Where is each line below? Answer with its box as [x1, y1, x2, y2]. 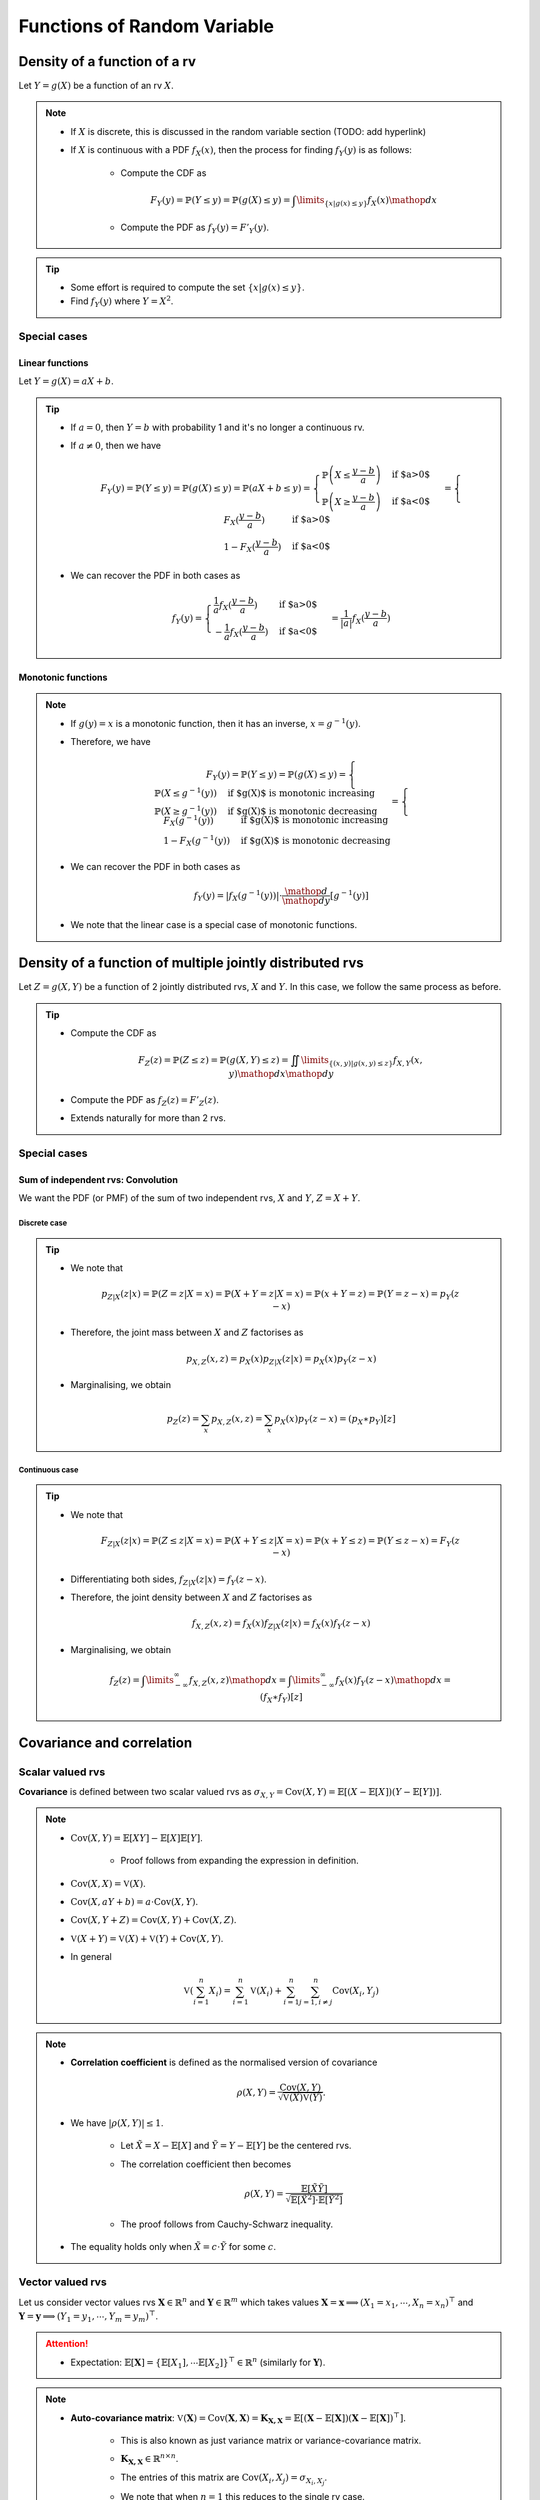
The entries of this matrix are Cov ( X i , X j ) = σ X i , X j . [120, 2471, 328, 2487]
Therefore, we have [70, 736, 152, 748]
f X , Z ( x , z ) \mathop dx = [188, 1674, 287, 1688]
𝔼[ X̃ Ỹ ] [300, 2183, 328, 2195]
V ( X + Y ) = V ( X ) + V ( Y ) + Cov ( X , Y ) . [70, 1932, 224, 1944]
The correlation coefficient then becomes [120, 2158, 292, 2170]
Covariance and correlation [18, 1734, 193, 1751]
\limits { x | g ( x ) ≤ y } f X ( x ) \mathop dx [296, 194, 438, 208]
